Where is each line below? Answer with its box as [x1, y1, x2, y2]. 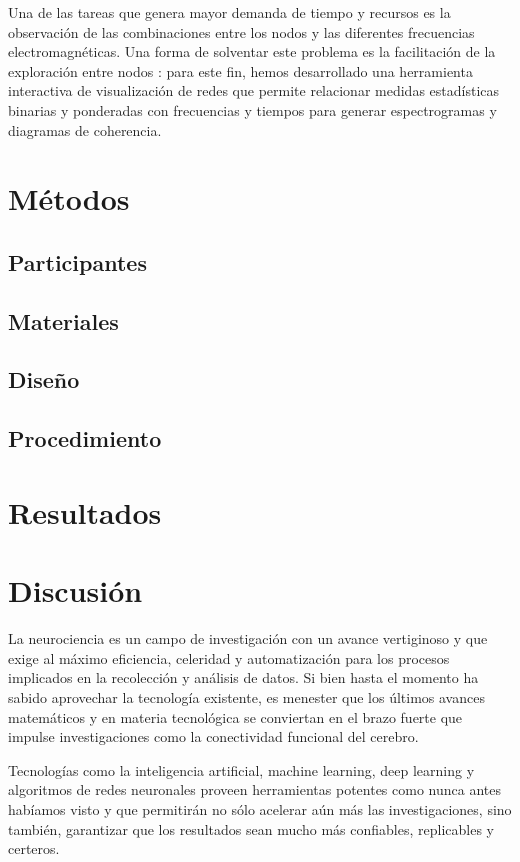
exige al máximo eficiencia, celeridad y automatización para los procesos [8, 647, 450, 668]
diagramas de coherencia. [8, 119, 162, 140]
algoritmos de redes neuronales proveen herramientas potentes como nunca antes [8, 779, 501, 800]
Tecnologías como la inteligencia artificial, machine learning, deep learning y [8, 759, 475, 780]
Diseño [8, 364, 80, 395]
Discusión [8, 570, 143, 611]
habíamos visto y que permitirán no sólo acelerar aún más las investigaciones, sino [8, 798, 512, 819]
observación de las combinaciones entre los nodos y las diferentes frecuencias [8, 21, 475, 42]
